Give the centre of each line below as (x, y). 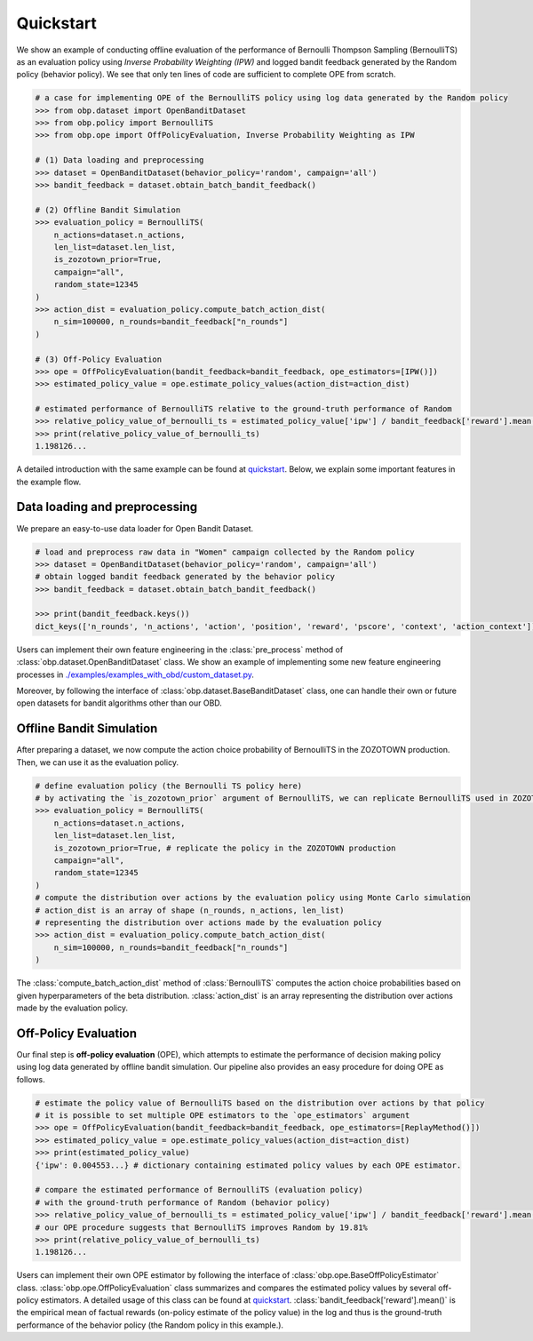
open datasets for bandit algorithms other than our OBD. (119, 703)
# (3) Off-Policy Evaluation (99, 359)
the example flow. (49, 482)
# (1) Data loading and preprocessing (119, 160)
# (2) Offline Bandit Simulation (108, 210)
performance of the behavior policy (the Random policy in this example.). (150, 1325)
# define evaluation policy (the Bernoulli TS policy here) (169, 786)
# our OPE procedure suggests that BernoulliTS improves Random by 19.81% (202, 1227)
